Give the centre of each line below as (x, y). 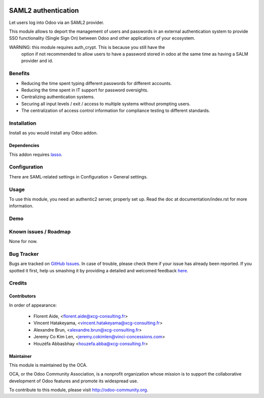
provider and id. (37, 61)
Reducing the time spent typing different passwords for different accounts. (97, 83)
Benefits (19, 73)
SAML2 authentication (44, 11)
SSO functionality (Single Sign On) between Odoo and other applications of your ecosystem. (102, 38)
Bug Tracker (24, 254)
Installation (23, 123)
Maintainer (20, 356)
